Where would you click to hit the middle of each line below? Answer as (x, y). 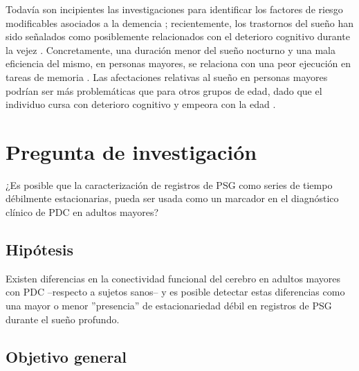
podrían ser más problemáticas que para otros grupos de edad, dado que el (164, 90)
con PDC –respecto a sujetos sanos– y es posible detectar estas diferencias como (175, 292)
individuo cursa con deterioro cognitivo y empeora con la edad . (141, 104)
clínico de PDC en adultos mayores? (82, 212)
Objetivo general (66, 356)
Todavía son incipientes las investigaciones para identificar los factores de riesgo (174, 9)
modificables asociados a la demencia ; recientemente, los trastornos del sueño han (180, 22)
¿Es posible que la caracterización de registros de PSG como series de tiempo (169, 184)
